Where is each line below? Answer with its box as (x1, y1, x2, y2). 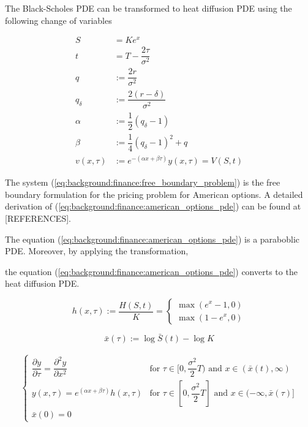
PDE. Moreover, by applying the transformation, (5, 244, 189, 257)
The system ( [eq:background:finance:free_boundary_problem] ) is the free (5, 176, 280, 189)
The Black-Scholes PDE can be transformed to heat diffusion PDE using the (5, 2, 292, 14)
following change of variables (5, 13, 112, 26)
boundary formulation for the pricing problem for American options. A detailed (5, 187, 303, 200)
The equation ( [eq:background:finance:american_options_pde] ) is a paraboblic (5, 232, 300, 245)
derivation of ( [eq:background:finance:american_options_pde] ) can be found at (5, 200, 301, 213)
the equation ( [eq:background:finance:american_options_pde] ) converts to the (5, 265, 298, 278)
